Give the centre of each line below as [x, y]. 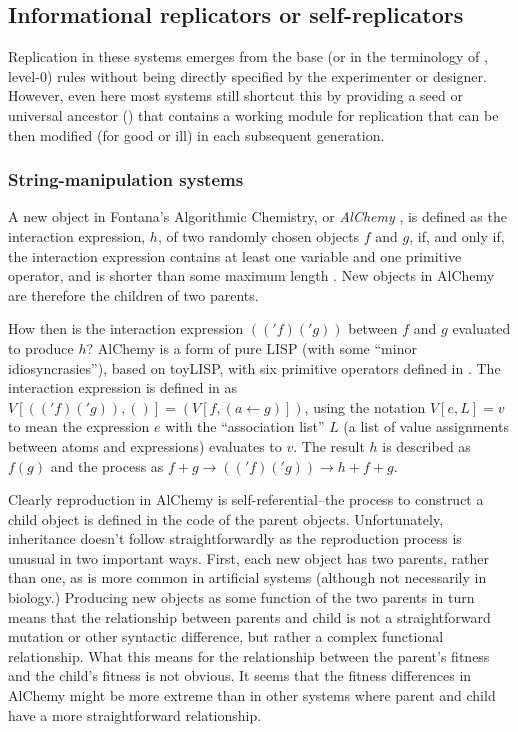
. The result [329, 445]
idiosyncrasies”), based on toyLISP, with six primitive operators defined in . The [254, 367]
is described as [426, 445]
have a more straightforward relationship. [135, 714]
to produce [41, 347]
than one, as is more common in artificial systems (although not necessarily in [247, 577]
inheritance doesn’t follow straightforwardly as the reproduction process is [235, 538]
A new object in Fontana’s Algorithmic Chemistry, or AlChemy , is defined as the [257, 216]
